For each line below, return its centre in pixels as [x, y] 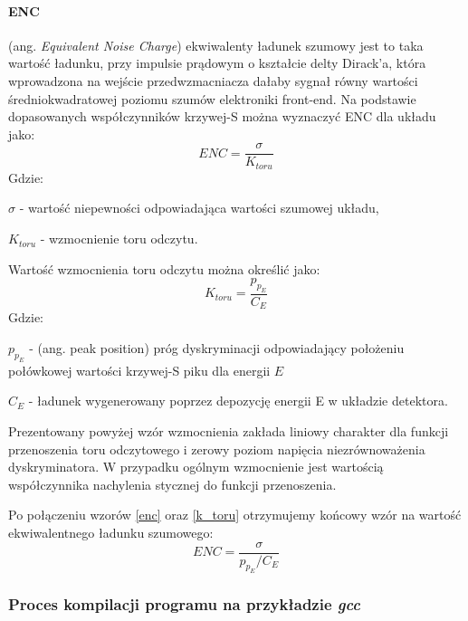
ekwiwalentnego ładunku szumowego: [111, 532]
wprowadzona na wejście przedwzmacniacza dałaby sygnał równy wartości [213, 80]
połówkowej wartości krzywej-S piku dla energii [139, 370]
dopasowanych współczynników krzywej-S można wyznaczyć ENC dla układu [222, 116]
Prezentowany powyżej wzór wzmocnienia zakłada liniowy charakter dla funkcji [229, 431]
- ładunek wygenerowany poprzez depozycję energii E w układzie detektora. [238, 401]
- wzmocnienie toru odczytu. [119, 239]
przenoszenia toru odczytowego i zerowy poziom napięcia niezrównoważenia [217, 449]
